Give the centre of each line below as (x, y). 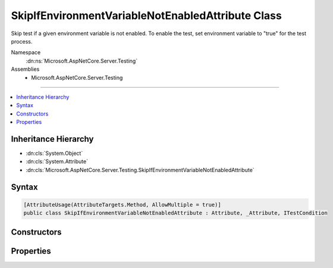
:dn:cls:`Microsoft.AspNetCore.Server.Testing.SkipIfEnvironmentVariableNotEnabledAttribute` (140, 170)
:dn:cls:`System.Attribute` (57, 161)
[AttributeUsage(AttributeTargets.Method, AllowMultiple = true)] (122, 205)
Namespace (26, 52)
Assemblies (25, 69)
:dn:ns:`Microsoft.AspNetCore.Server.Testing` (82, 61)
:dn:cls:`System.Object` (54, 153)
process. (22, 41)
